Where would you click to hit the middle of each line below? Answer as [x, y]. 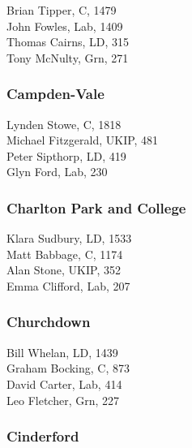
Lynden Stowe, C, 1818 [64, 124]
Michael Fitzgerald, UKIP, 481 [83, 140]
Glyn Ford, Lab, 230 [57, 172]
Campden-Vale [55, 94]
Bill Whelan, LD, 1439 [62, 352]
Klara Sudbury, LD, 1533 [69, 238]
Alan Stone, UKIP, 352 [64, 270]
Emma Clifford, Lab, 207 [68, 285]
